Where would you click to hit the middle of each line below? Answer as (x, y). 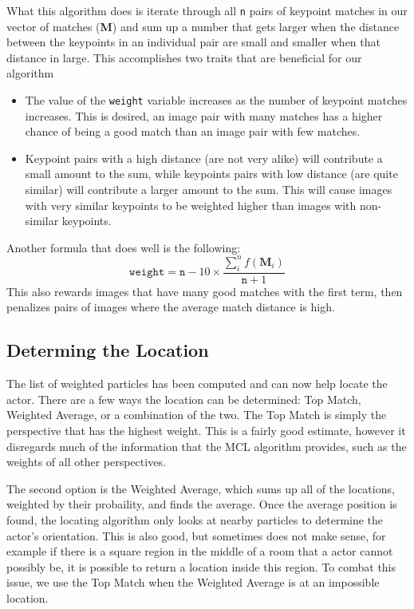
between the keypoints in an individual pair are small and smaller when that (193, 42)
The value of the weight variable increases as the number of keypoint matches (216, 100)
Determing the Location (108, 350)
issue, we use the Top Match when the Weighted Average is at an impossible (193, 582)
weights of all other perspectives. (86, 462)
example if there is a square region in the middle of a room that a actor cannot (200, 551)
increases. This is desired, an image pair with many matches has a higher (204, 115)
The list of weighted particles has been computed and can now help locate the (197, 384)
